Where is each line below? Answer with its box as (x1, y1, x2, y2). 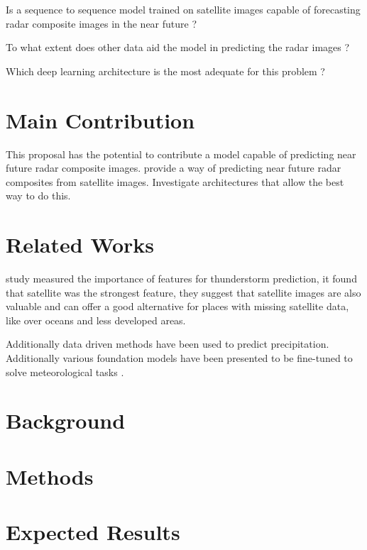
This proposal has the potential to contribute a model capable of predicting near (6, 146, 356, 161)
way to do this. (6, 188, 71, 203)
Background (6, 406, 126, 435)
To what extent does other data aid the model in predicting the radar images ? (6, 40, 350, 55)
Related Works (6, 230, 155, 259)
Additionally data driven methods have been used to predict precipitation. (6, 336, 329, 351)
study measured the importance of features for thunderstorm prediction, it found (6, 271, 357, 285)
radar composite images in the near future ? (6, 16, 197, 31)
